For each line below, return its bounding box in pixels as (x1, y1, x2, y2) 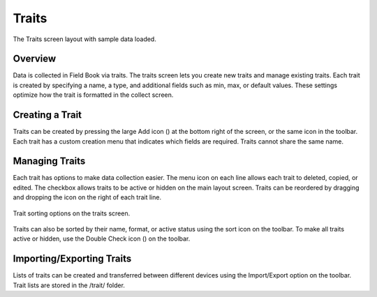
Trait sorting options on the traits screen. (13, 209, 131, 218)
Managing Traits (13, 155, 86, 167)
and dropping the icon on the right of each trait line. (13, 193, 162, 201)
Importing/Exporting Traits (13, 253, 132, 265)
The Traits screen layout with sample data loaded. (13, 35, 156, 43)
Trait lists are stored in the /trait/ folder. (13, 281, 126, 289)
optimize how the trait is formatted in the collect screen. (13, 91, 174, 99)
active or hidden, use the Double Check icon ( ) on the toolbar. (13, 234, 191, 243)
